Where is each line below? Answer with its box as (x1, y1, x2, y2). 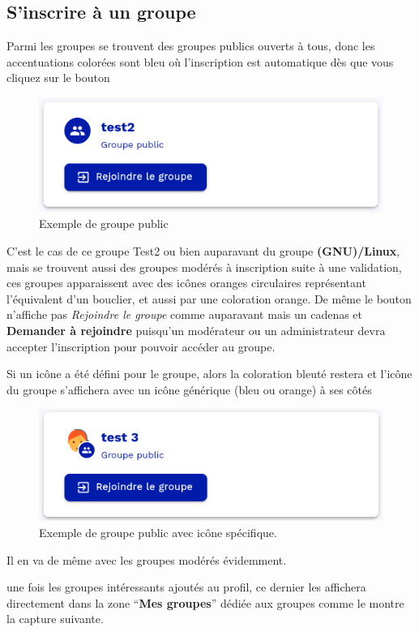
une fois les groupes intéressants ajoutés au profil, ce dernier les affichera (6, 578, 366, 595)
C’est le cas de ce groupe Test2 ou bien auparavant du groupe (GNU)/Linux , (6, 243, 400, 260)
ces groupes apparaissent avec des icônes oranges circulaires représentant (6, 274, 366, 291)
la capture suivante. (6, 610, 104, 627)
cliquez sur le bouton (6, 69, 110, 86)
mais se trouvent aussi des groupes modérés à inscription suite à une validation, (6, 258, 402, 275)
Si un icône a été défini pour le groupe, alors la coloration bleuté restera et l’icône (6, 365, 413, 382)
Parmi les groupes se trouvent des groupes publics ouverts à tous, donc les (6, 37, 375, 54)
